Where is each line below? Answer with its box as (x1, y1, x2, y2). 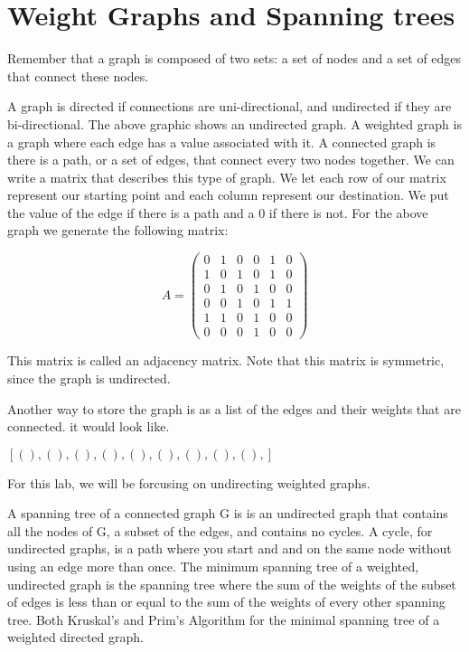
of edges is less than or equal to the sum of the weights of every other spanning (7, 592, 446, 611)
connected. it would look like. (7, 417, 170, 436)
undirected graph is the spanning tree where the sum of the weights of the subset (7, 574, 456, 593)
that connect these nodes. (7, 66, 149, 85)
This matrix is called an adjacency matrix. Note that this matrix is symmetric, (7, 351, 445, 370)
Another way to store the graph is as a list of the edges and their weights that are (7, 399, 461, 418)
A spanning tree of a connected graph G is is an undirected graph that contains (7, 504, 448, 523)
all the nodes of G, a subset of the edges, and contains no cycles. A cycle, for (7, 521, 433, 540)
